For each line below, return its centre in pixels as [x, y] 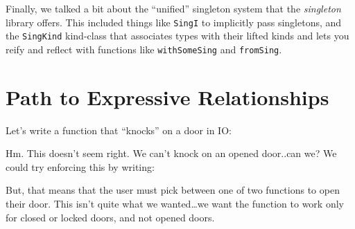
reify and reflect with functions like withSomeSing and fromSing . [144, 49]
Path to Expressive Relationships [167, 97]
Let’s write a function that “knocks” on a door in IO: [119, 130]
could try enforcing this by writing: [80, 166]
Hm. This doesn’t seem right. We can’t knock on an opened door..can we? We [171, 153]
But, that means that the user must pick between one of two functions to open [173, 190]
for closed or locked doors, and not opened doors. [110, 217]
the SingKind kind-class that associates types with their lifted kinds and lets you [177, 36]
